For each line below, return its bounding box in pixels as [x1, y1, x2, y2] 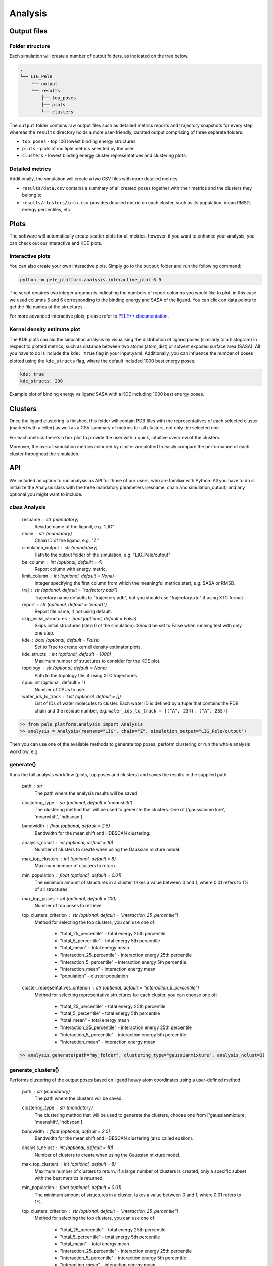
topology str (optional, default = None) [22, 665, 107, 671]
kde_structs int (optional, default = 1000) [22, 651, 111, 657]
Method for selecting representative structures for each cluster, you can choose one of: [34, 992, 217, 998]
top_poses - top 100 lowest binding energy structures [22, 138, 136, 144]
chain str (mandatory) [22, 531, 72, 537]
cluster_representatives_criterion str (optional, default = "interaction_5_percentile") [22, 984, 199, 991]
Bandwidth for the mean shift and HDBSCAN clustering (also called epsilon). [34, 1135, 194, 1141]
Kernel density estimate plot [9, 326, 80, 333]
